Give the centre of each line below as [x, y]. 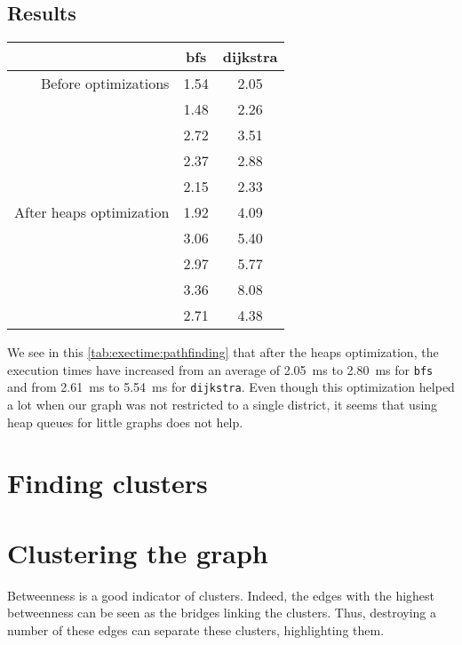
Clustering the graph [138, 552]
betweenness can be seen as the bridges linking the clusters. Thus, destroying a [222, 613]
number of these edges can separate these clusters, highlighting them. [196, 629]
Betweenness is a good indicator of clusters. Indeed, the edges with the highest [221, 595]
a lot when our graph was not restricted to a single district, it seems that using [223, 405]
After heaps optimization [92, 212]
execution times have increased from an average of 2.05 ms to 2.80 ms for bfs [220, 369]
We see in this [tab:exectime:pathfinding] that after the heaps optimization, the [223, 352]
